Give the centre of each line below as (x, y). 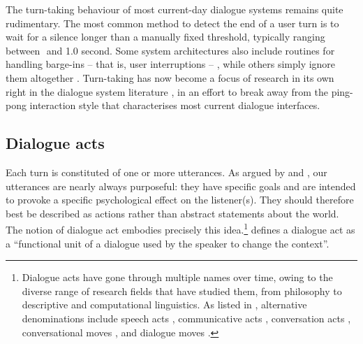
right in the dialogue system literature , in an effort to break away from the (167, 91)
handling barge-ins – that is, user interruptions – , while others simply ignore (171, 64)
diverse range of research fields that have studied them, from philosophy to (182, 291)
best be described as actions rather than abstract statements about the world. (172, 213)
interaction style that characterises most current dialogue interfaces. (175, 105)
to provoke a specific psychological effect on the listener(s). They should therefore (180, 200)
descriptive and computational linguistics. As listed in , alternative (164, 304)
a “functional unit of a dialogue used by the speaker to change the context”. (168, 243)
